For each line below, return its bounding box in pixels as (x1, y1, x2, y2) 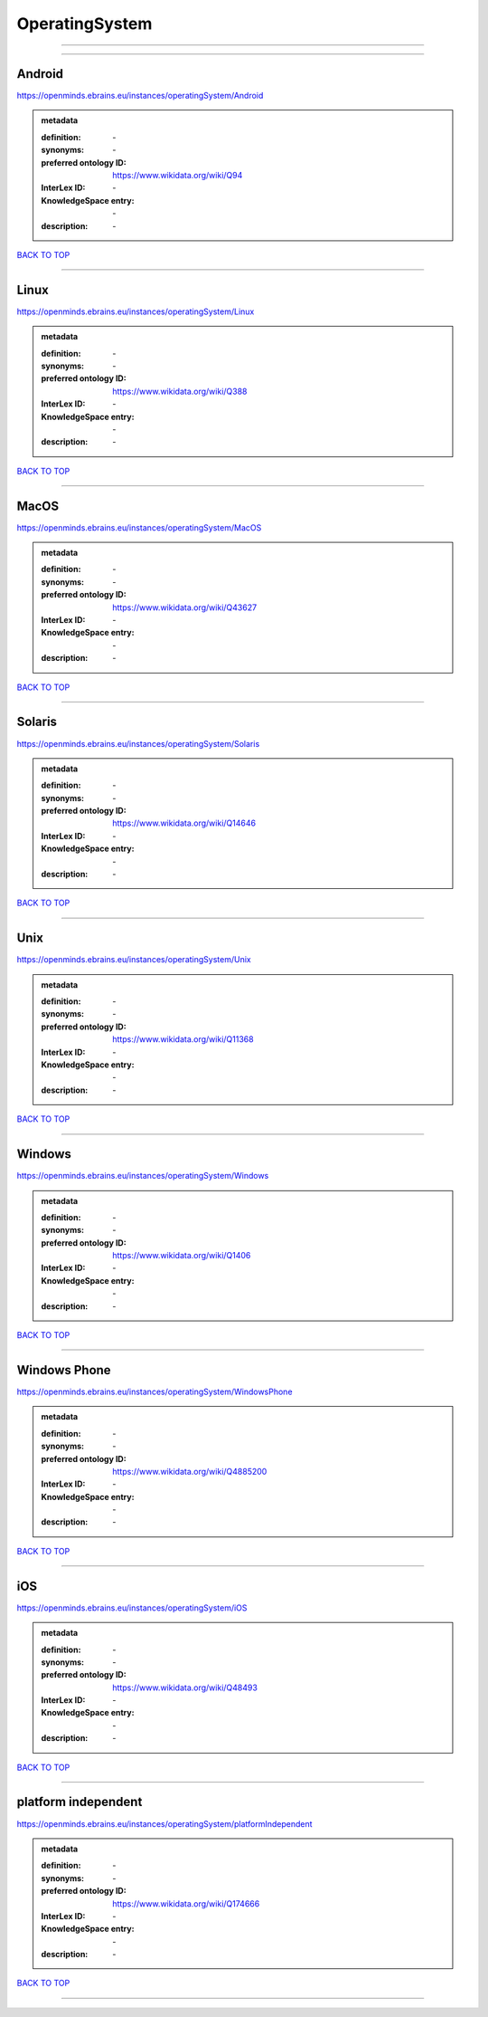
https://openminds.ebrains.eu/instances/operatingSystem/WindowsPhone (16, 1386, 293, 1397)
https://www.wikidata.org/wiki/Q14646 (112, 817, 257, 828)
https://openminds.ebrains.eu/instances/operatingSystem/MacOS (16, 521, 262, 533)
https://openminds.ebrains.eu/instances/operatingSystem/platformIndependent (16, 1818, 313, 1829)
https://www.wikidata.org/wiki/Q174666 (112, 1898, 260, 1909)
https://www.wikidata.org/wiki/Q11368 (112, 1034, 254, 1045)
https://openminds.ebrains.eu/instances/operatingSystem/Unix (16, 954, 252, 965)
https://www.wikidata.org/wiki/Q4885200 (112, 1466, 267, 1477)
